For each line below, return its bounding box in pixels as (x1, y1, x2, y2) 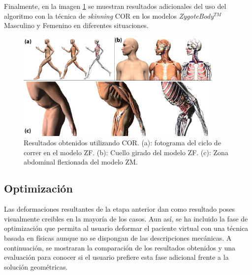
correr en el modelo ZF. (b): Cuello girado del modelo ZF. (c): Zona (24, 147, 228, 157)
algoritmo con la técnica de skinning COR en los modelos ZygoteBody (4, 10, 214, 21)
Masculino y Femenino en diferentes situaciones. (4, 20, 149, 30)
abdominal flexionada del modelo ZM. (24, 157, 138, 167)
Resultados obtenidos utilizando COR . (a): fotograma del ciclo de (24, 137, 221, 148)
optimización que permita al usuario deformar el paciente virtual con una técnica (4, 223, 249, 233)
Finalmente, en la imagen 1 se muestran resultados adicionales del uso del (4, 1, 226, 11)
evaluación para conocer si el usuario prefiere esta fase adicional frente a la (4, 252, 229, 262)
